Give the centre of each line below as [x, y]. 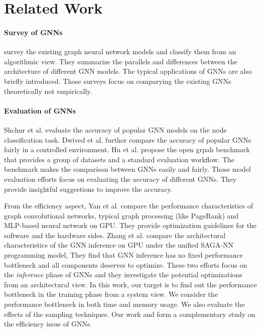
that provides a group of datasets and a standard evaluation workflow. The [119, 159]
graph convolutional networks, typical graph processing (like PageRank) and [121, 215]
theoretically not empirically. [48, 91]
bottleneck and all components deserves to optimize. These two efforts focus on [126, 264]
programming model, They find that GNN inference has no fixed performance [123, 255]
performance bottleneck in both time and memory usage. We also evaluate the [124, 304]
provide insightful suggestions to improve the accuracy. [88, 189]
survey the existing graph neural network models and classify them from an [120, 51]
